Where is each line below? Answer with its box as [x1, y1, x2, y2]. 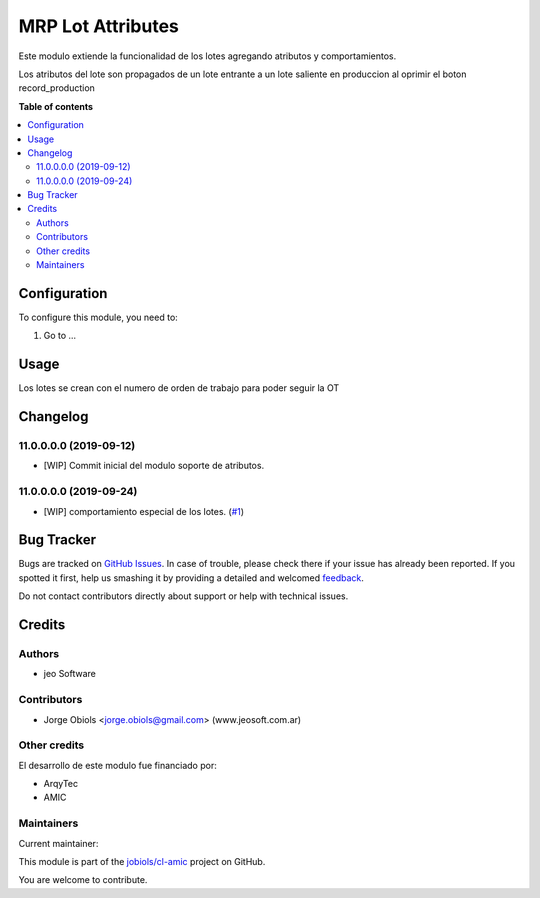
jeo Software [43, 668, 97, 680]
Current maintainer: [18, 837, 99, 849]
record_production [18, 82, 95, 94]
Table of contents [18, 100, 94, 112]
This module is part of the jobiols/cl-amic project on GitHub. [18, 855, 266, 867]
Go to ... [43, 330, 77, 342]
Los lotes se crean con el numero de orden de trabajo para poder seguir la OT [18, 382, 340, 394]
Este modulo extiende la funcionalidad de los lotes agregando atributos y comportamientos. [18, 50, 397, 62]
